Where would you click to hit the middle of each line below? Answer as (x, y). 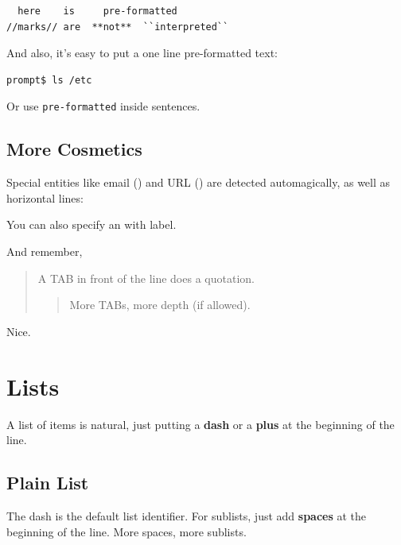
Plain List (48, 483)
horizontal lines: (45, 197)
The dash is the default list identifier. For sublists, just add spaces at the (187, 515)
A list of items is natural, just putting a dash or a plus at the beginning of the (200, 424)
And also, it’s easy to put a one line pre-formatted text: (142, 53)
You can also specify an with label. (91, 224)
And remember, (45, 251)
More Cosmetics (74, 149)
